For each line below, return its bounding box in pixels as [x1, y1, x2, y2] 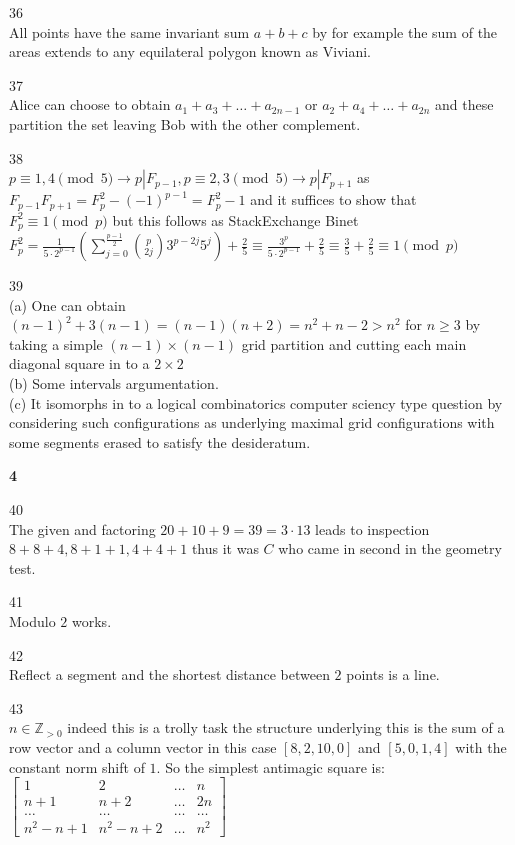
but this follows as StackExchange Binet [112, 209, 359, 230]
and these [435, 94, 494, 115]
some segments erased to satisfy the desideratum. [9, 431, 311, 452]
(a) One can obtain [9, 294, 126, 315]
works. [72, 610, 112, 631]
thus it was [191, 538, 259, 559]
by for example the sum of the [312, 21, 498, 42]
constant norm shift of [9, 756, 145, 777]
